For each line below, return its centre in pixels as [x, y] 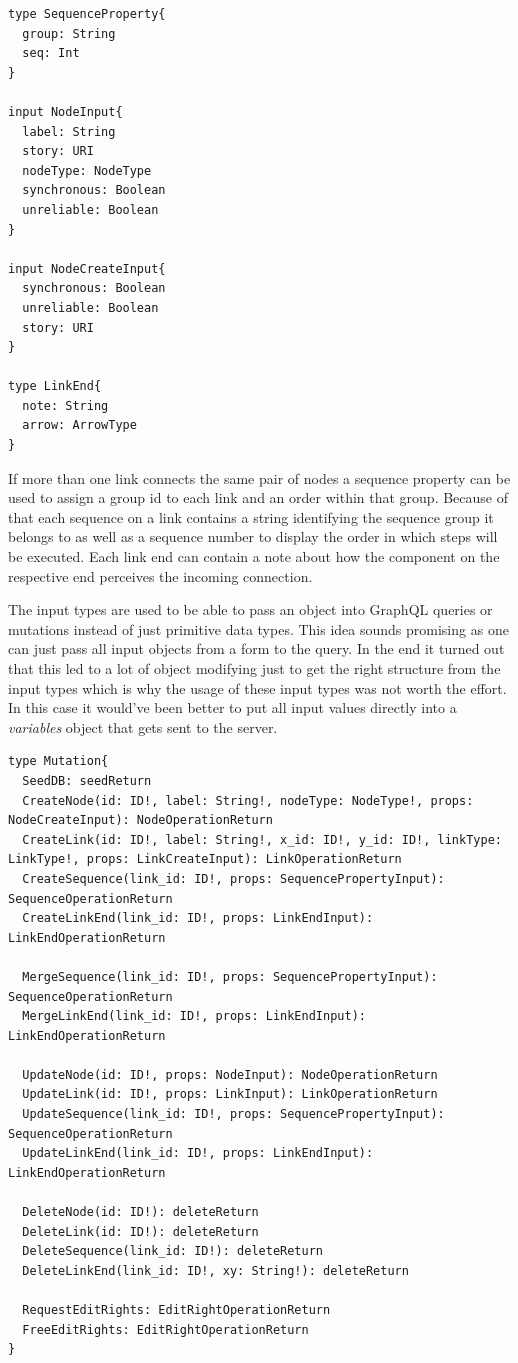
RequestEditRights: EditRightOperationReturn [176, 1310]
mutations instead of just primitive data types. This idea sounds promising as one [258, 628]
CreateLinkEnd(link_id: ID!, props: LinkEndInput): [198, 918]
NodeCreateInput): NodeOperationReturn [140, 820]
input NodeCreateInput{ [87, 268]
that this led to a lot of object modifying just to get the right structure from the [254, 668]
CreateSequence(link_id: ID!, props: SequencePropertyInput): [233, 878]
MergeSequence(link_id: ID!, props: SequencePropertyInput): [230, 976]
